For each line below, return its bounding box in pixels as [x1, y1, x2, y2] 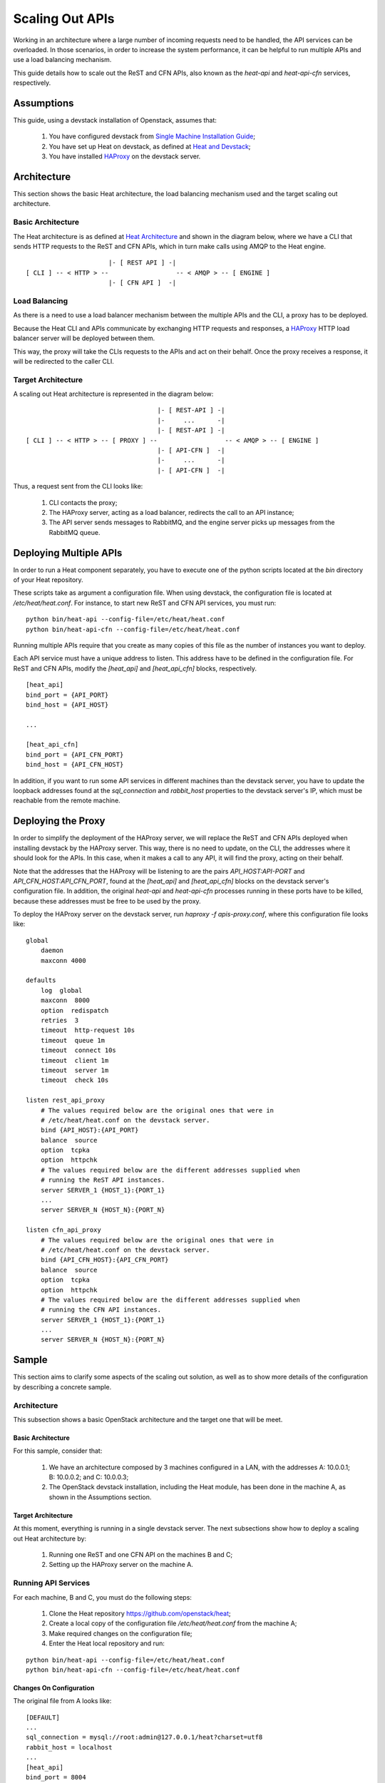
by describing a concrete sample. [13, 1382, 112, 1391]
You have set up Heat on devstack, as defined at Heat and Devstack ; [48, 142, 251, 150]
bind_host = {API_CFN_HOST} [26, 760, 124, 769]
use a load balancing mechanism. [13, 56, 112, 64]
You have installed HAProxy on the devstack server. [48, 152, 201, 160]
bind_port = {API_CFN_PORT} [26, 750, 124, 759]
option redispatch [40, 1006, 109, 1014]
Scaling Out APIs [13, 11, 115, 26]
